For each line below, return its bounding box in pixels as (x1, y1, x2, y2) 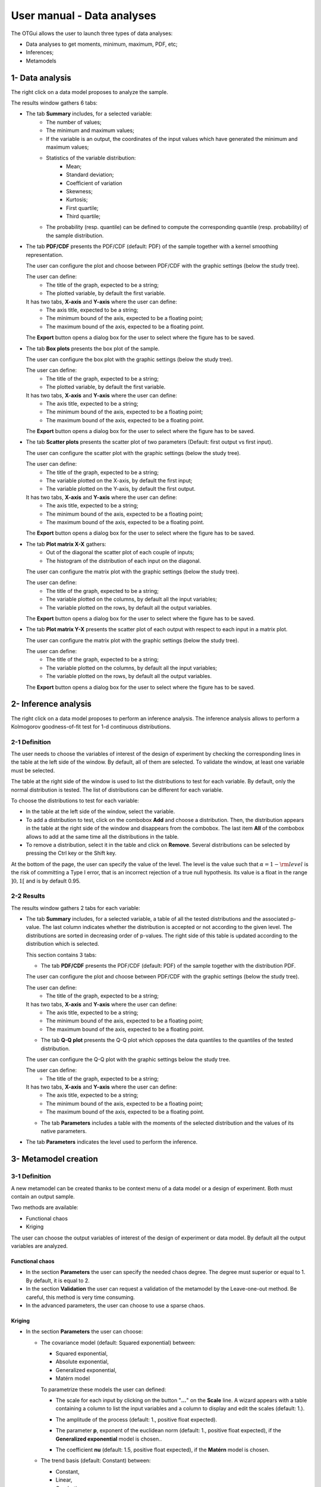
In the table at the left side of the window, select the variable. (26, 808, 175, 815)
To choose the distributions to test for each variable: (11, 797, 139, 804)
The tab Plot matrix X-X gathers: (26, 540, 106, 547)
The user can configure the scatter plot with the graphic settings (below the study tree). (26, 449, 241, 456)
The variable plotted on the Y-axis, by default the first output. (46, 485, 196, 492)
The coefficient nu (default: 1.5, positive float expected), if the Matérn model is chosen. (55, 1446, 270, 1453)
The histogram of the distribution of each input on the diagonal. (46, 557, 202, 564)
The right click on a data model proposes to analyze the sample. (11, 88, 169, 95)
